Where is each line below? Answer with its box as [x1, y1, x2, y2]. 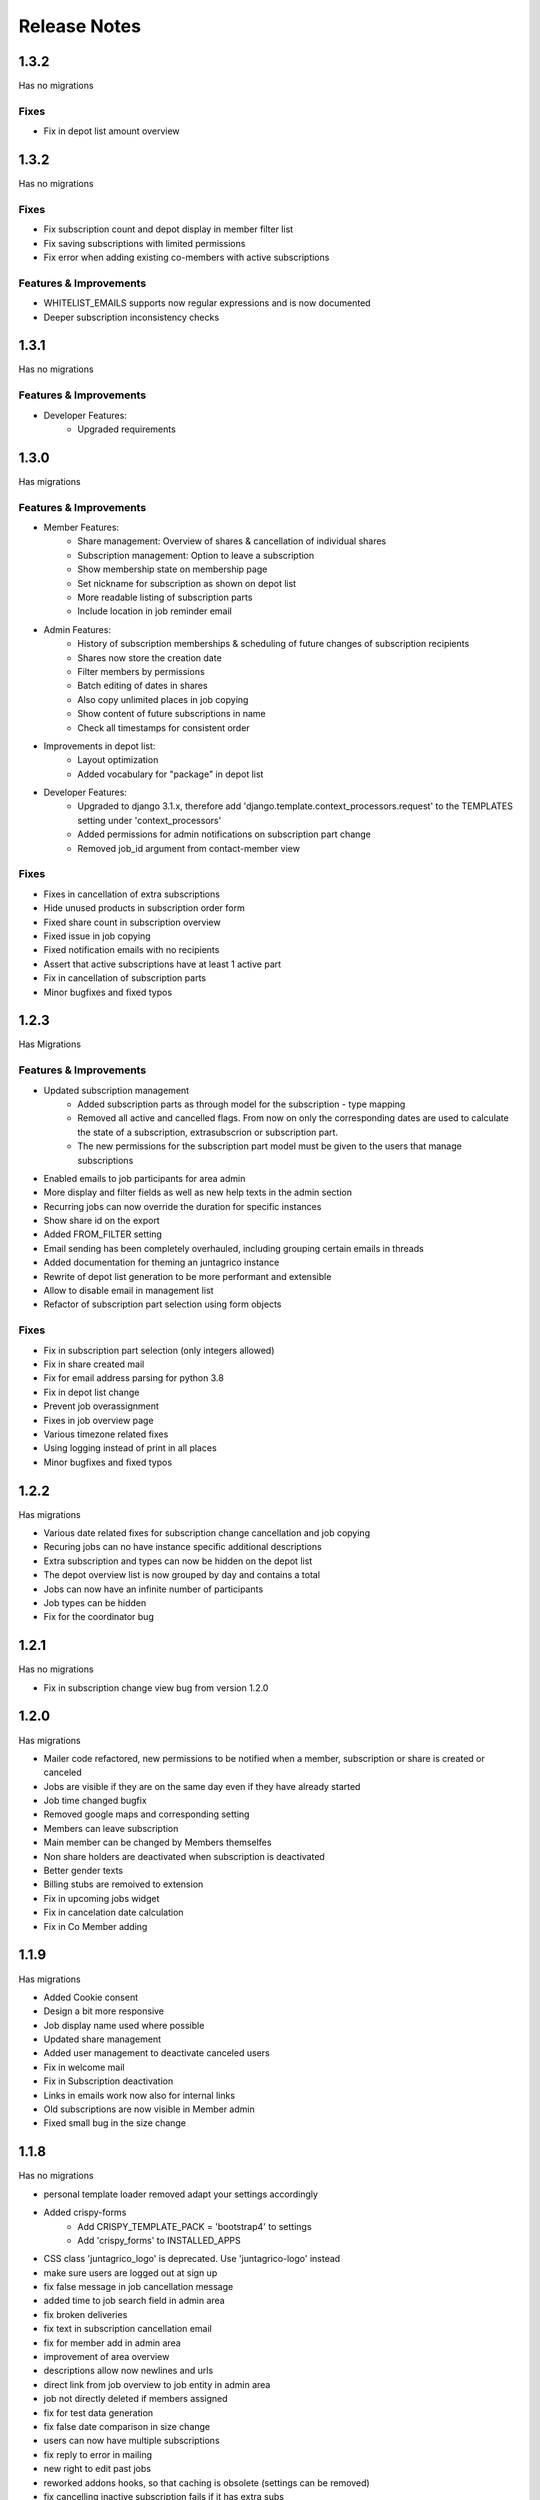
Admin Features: [43, 623, 112, 635]
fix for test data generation [43, 2406, 154, 2419]
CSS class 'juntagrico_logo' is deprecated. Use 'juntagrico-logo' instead [43, 2253, 341, 2265]
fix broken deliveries [43, 2308, 128, 2320]
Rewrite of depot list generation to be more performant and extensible [43, 1270, 332, 1282]
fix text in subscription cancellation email [43, 2323, 212, 2335]
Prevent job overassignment [43, 1400, 160, 1412]
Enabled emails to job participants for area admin [43, 1172, 246, 1184]
